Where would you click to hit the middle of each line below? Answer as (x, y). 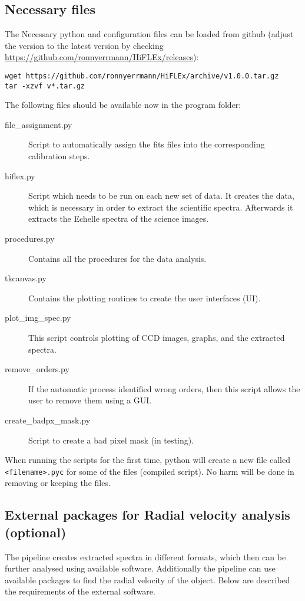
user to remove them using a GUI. (90, 400)
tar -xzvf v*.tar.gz (45, 86)
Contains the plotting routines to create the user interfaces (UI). (145, 298)
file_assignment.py (39, 124)
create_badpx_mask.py (48, 420)
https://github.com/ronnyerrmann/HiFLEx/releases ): (102, 57)
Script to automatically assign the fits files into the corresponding (147, 144)
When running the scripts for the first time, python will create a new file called (147, 460)
